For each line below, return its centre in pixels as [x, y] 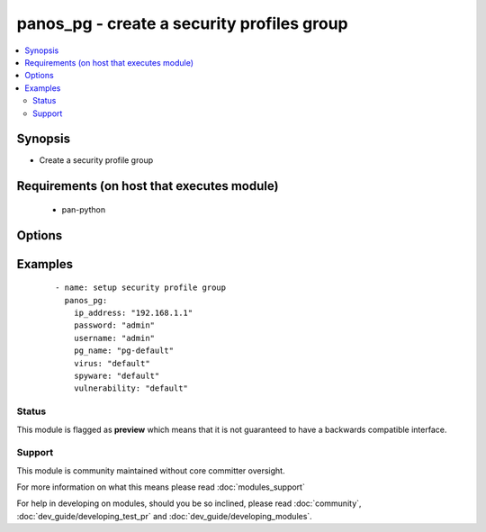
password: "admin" [114, 325]
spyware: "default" [117, 375]
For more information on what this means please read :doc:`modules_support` [161, 487]
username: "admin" [114, 338]
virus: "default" [112, 363]
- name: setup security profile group [141, 288]
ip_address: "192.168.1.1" [133, 313]
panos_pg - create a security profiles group [182, 23]
